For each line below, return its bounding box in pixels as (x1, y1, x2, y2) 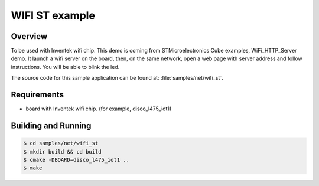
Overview (11, 31, 48, 41)
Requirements (11, 90, 64, 100)
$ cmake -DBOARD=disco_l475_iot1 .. (23, 156, 130, 163)
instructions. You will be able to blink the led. (11, 63, 120, 70)
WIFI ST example (11, 9, 96, 22)
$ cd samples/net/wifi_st (23, 140, 99, 147)
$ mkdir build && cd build (23, 148, 102, 155)
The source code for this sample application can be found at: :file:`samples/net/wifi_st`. (11, 74, 224, 81)
